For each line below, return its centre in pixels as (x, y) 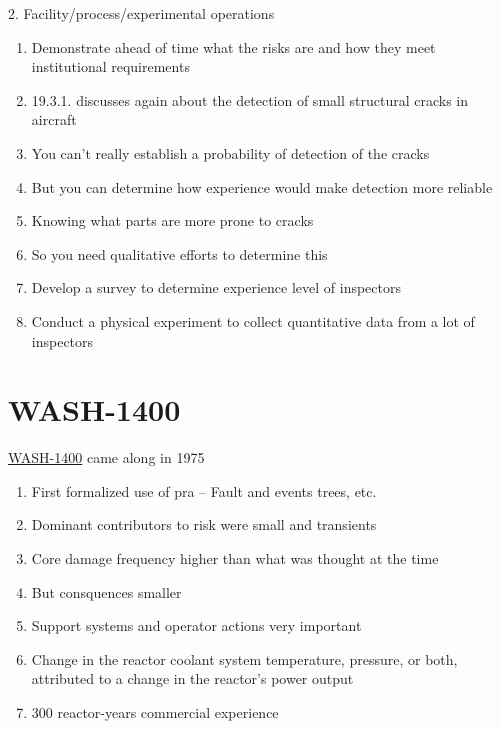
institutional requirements (110, 66)
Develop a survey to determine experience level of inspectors (216, 287)
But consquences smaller (106, 591)
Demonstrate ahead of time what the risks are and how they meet (233, 46)
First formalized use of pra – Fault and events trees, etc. (204, 490)
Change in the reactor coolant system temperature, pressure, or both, (244, 658)
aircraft (54, 119)
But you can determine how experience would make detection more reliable (262, 186)
